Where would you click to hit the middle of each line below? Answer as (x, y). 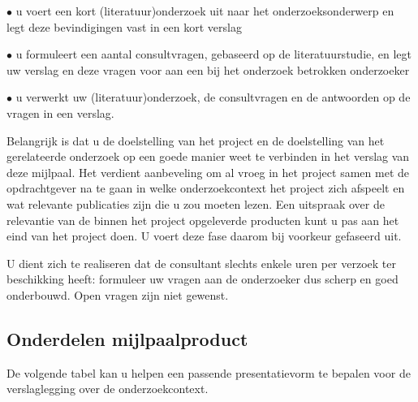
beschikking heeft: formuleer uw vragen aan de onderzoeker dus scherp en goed (203, 279)
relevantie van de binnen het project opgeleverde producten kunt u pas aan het (203, 220)
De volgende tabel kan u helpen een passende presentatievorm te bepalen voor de (209, 372)
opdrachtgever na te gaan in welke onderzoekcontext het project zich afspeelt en (206, 188)
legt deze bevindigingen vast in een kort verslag (124, 26)
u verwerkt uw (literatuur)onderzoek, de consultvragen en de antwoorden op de (213, 97)
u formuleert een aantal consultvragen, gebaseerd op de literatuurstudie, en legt (214, 54)
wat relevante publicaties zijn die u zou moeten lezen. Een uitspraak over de (196, 203)
